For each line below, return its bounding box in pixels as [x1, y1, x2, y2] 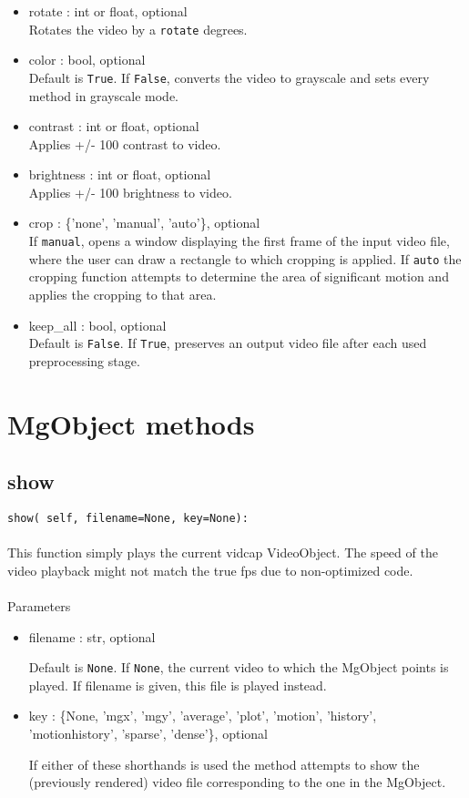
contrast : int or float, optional [28, 117, 199, 136]
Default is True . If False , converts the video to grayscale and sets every [28, 67, 430, 87]
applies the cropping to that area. [28, 284, 217, 303]
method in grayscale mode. [28, 86, 179, 105]
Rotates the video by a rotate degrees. [28, 19, 248, 38]
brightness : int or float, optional [28, 165, 211, 184]
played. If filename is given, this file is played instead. [28, 675, 327, 694]
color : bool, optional [28, 50, 146, 69]
